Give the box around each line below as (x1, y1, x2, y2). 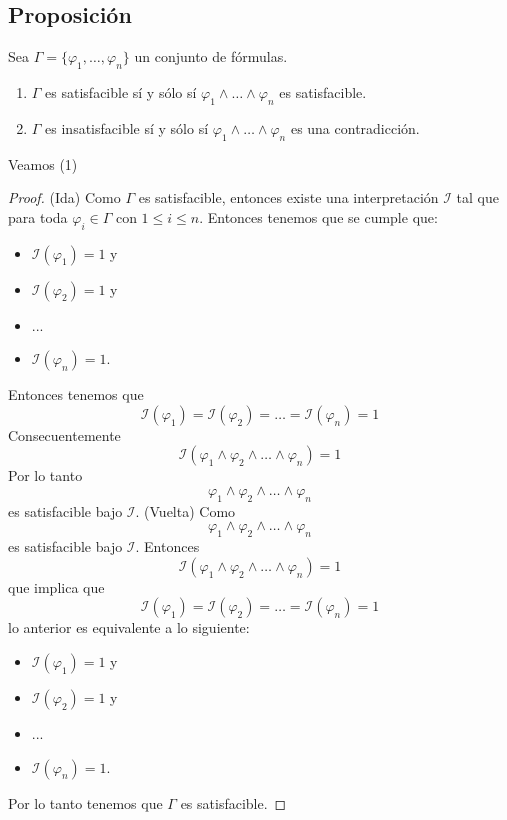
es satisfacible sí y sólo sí (45, 82, 197, 102)
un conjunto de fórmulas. (134, 46, 288, 67)
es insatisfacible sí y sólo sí (45, 117, 209, 138)
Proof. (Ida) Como (8, 187, 121, 208)
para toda (8, 206, 68, 227)
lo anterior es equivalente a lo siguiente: (8, 617, 250, 638)
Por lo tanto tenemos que (8, 792, 163, 813)
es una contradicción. (290, 117, 420, 138)
